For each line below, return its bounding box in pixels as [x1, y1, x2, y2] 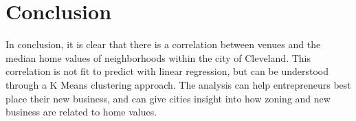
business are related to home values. [5, 104, 157, 119]
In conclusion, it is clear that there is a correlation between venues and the [5, 37, 321, 52]
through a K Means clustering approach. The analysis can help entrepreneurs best [5, 77, 351, 91]
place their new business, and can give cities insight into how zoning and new [5, 91, 331, 105]
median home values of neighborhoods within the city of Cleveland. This [5, 50, 311, 65]
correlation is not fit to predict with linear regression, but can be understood [5, 64, 329, 78]
